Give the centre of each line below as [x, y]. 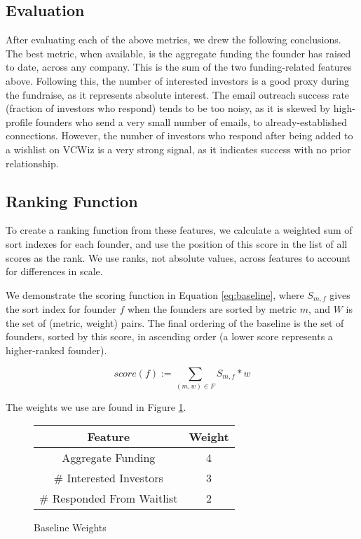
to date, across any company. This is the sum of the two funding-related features [179, 67]
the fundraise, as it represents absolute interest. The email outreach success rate [178, 94]
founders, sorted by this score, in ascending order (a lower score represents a [169, 336]
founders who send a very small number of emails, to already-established [191, 121]
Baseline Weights [70, 527]
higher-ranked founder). [56, 350]
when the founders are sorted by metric [212, 309]
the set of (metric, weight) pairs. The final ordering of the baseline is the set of [175, 322]
